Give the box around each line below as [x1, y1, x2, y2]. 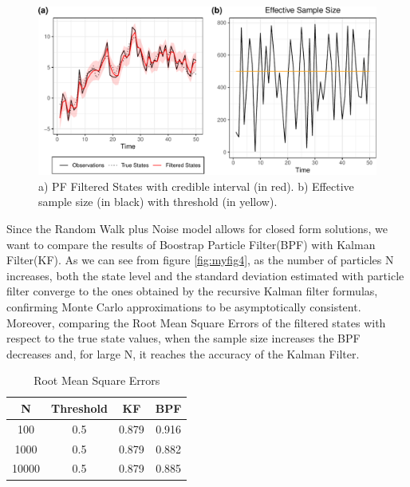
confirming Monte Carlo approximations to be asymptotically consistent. [6, 298, 361, 315]
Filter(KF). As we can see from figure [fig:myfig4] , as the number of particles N [6, 251, 394, 268]
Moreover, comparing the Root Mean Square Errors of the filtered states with [6, 314, 386, 331]
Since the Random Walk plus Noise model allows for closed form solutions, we [6, 220, 388, 236]
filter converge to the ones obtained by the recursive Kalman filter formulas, [6, 283, 378, 299]
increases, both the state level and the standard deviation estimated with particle [6, 267, 404, 283]
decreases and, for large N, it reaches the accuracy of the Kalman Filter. [6, 345, 360, 362]
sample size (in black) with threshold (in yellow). [38, 193, 278, 210]
